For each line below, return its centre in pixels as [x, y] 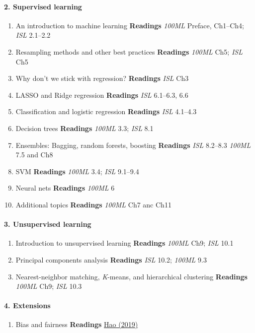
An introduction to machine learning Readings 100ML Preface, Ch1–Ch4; [130, 25]
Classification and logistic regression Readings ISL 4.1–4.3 [106, 111]
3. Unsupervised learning [48, 224]
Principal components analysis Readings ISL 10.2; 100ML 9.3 [111, 259]
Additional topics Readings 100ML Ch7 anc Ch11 [93, 204]
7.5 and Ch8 [34, 155]
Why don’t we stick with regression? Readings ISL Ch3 [102, 78]
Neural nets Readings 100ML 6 [65, 188]
